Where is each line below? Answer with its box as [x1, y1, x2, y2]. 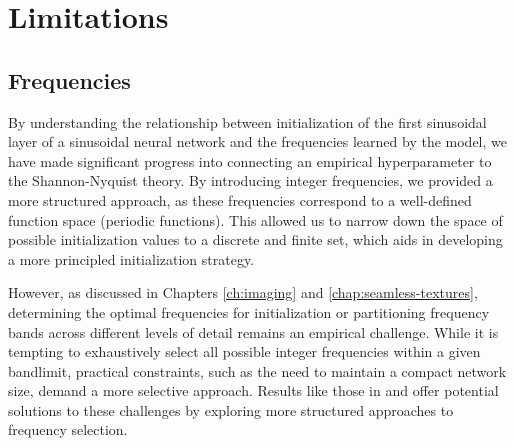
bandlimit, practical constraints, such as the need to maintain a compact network [8, 360, 507, 381]
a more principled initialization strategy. [8, 248, 255, 269]
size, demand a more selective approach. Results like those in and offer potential [8, 380, 499, 401]
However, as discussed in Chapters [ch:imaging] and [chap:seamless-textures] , [8, 282, 478, 303]
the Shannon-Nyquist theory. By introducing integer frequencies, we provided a [8, 170, 493, 191]
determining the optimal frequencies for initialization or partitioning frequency [8, 301, 490, 322]
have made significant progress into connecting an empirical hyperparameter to [8, 150, 492, 171]
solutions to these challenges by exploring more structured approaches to [8, 399, 454, 420]
